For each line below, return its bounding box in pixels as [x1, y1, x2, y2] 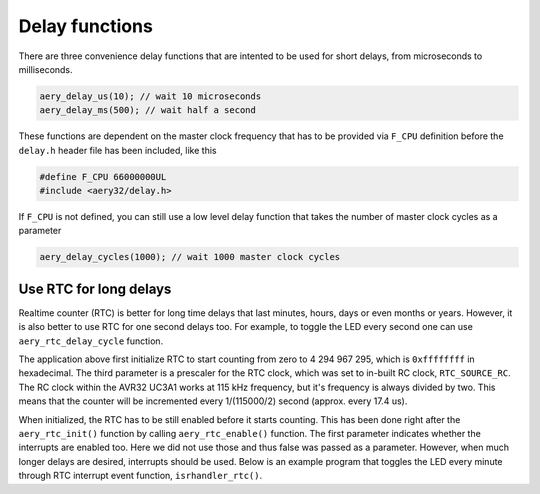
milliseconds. [18, 63, 74, 75]
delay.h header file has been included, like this [18, 144, 217, 156]
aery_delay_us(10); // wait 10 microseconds [39, 90, 262, 102]
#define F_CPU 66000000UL [39, 171, 167, 182]
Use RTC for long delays [18, 280, 172, 297]
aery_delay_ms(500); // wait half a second [39, 105, 257, 116]
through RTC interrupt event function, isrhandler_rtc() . [18, 470, 263, 482]
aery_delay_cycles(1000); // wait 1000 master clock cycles [39, 251, 341, 263]
